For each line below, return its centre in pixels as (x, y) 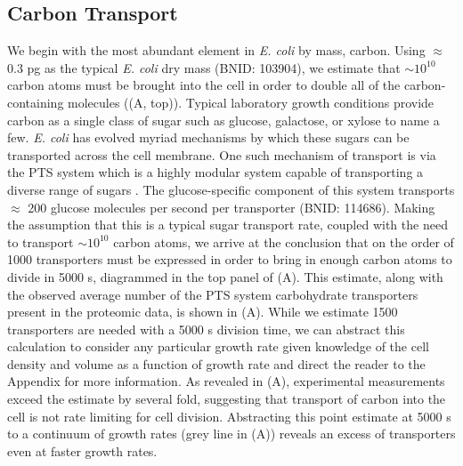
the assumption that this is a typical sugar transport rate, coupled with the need (227, 225)
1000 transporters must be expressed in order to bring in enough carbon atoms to (230, 259)
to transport (41, 241)
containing (36, 102)
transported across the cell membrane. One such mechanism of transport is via (222, 154)
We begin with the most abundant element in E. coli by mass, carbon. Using (216, 50)
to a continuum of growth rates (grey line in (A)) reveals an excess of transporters (231, 434)
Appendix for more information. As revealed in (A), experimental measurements (226, 381)
